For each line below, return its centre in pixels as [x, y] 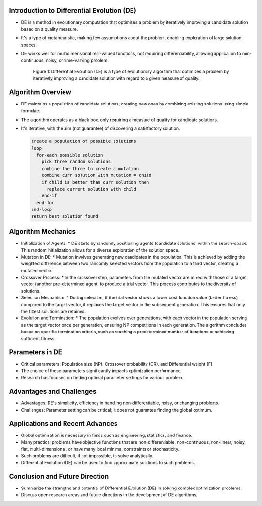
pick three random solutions [76, 162]
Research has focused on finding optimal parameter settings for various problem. [102, 378]
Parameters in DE [36, 352]
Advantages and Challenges [53, 392]
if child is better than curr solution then [95, 182]
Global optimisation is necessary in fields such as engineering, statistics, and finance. [107, 436]
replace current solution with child [92, 189]
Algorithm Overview [40, 92]
